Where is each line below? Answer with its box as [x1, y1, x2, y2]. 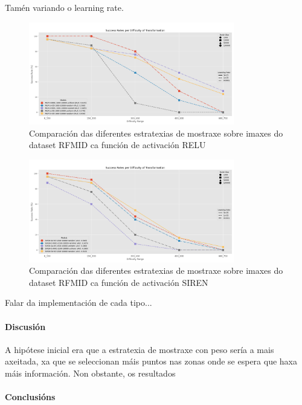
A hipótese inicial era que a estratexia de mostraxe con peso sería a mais [5, 343, 274, 355]
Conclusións [5, 390, 56, 403]
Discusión [5, 320, 46, 332]
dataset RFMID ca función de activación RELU [29, 138, 206, 151]
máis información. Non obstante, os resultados [5, 366, 176, 379]
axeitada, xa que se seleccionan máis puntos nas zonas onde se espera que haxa [5, 355, 297, 368]
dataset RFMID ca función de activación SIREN [29, 276, 208, 288]
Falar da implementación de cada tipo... [5, 296, 152, 309]
